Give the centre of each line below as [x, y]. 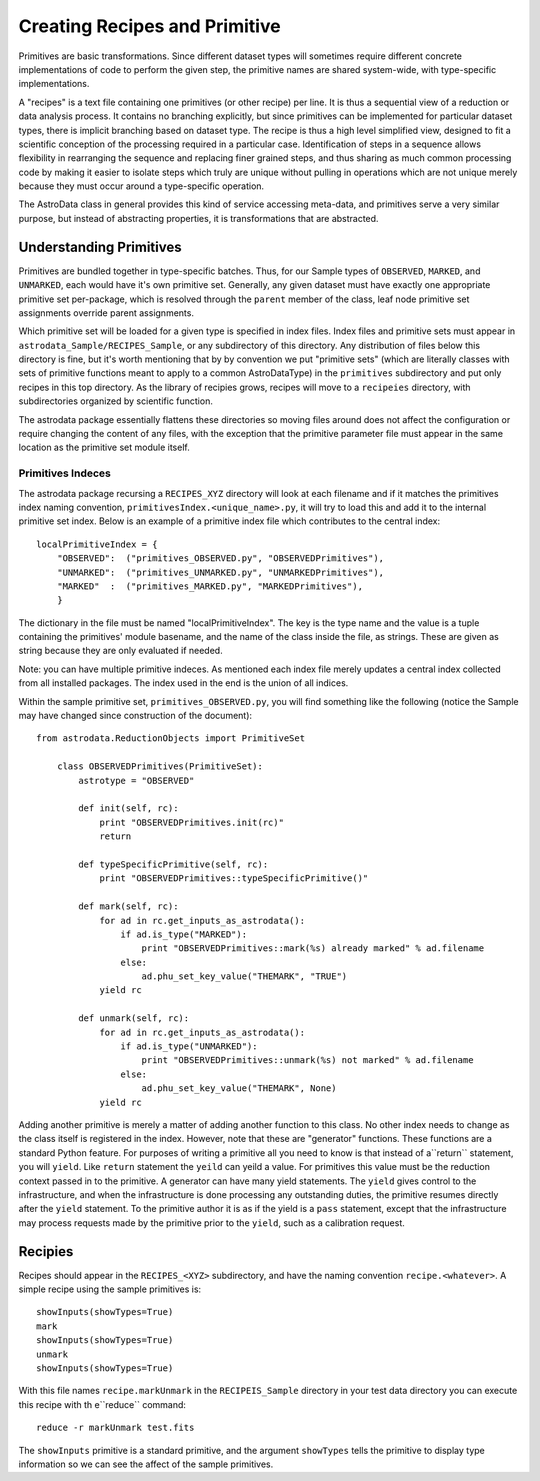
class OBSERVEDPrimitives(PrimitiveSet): [160, 766]
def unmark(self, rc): [134, 1018]
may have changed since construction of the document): [135, 716]
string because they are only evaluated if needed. [121, 651]
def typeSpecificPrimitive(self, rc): [173, 864]
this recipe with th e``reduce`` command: [102, 1404]
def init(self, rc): [128, 808]
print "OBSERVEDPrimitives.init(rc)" [192, 822]
